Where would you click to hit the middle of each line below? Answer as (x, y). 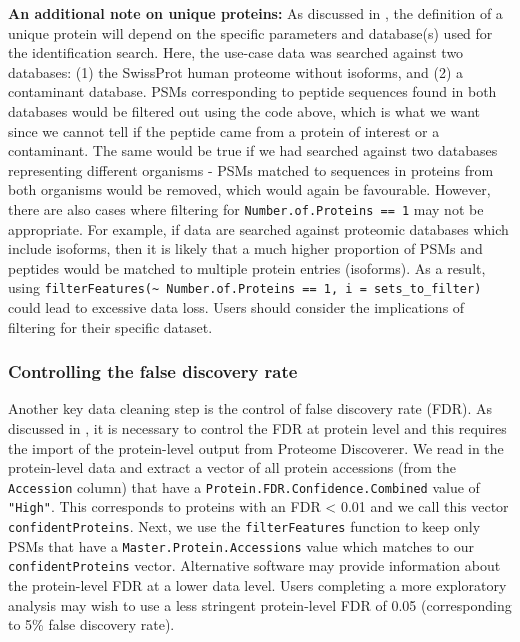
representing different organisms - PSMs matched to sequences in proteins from (251, 169)
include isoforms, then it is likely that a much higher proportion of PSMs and (245, 248)
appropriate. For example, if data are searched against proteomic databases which (258, 228)
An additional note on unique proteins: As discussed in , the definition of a (255, 13)
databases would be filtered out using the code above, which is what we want (244, 110)
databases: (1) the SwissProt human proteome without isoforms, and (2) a (235, 71)
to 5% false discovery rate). (91, 624)
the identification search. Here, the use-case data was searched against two (236, 52)
